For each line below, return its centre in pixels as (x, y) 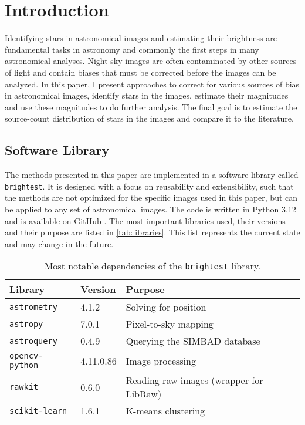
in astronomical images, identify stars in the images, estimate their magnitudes (147, 95)
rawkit (24, 387)
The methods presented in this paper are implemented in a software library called (152, 175)
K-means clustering (165, 411)
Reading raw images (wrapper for (194, 380)
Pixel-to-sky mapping (170, 324)
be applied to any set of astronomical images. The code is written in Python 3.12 (150, 209)
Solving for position (166, 307)
